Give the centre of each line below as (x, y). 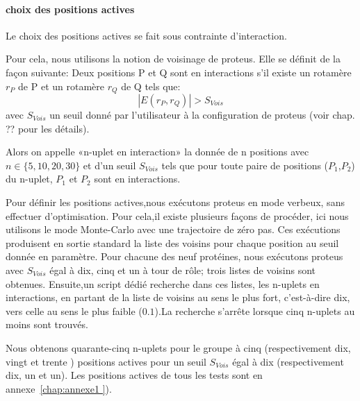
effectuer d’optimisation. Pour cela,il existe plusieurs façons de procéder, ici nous (177, 215)
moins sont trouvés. (47, 324)
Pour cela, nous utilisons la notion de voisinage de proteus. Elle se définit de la (173, 59)
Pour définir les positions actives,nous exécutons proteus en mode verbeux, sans (175, 202)
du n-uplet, (29, 179)
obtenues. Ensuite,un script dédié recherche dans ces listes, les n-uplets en (163, 283)
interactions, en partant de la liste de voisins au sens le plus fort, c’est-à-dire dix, (178, 297)
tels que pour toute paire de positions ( (245, 165)
